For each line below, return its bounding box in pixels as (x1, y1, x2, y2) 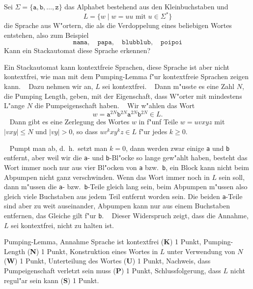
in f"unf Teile (139, 116, 178, 127)
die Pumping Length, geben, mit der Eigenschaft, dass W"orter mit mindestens (4, 90, 242, 101)
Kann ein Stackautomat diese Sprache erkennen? (4, 45, 151, 56)
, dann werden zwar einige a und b (125, 143, 230, 153)
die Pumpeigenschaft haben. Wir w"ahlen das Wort (34, 100, 195, 111)
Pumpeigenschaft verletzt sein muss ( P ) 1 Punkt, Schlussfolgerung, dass (4, 265, 221, 276)
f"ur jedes (139, 126, 168, 136)
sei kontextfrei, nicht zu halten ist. (11, 220, 114, 230)
